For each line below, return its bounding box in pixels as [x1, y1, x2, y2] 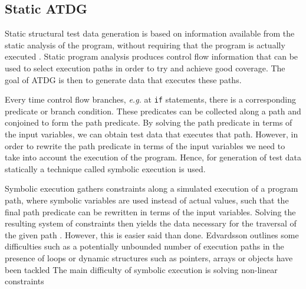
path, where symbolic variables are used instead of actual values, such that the [5, 193, 289, 206]
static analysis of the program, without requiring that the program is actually [5, 38, 285, 51]
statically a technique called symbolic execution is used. [5, 162, 206, 175]
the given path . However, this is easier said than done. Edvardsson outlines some [5, 228, 299, 241]
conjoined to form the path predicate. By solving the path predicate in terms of [5, 116, 292, 129]
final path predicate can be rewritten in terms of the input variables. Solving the [5, 205, 296, 218]
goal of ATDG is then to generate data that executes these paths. [5, 73, 242, 86]
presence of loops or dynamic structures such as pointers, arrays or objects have [5, 251, 293, 264]
